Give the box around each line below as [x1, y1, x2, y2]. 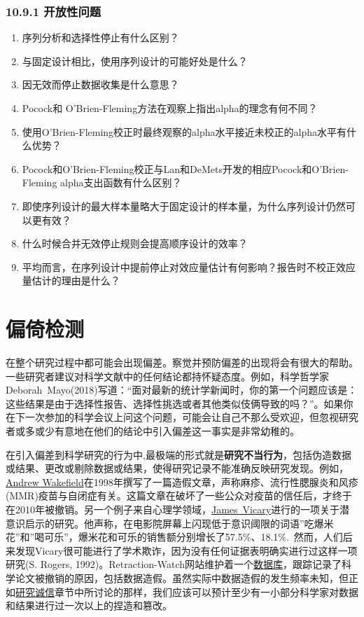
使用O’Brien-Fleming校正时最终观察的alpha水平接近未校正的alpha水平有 [22, 124, 347, 139]
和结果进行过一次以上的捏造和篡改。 [6, 598, 172, 613]
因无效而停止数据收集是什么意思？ [22, 77, 179, 92]
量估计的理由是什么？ [22, 273, 120, 288]
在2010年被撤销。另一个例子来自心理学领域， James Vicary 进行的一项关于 [6, 502, 340, 516]
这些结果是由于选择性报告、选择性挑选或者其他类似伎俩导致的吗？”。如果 [6, 396, 344, 410]
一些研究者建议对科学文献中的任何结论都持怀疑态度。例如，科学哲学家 [6, 368, 329, 383]
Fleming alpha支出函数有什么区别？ [22, 175, 182, 190]
